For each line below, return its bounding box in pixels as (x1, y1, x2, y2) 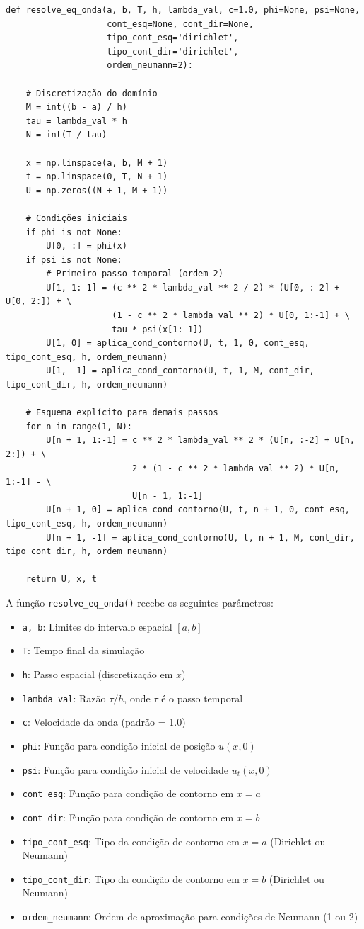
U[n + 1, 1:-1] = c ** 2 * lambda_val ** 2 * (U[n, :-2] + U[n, (46, 435, 355, 446)
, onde (124, 690, 151, 705)
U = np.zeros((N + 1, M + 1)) (25, 185, 168, 196)
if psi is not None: (25, 254, 122, 265)
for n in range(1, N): (25, 421, 132, 432)
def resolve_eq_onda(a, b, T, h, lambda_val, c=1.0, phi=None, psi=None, (6, 5, 360, 15)
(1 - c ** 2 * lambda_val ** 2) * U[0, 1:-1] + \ (112, 310, 350, 321)
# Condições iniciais (25, 213, 127, 223)
